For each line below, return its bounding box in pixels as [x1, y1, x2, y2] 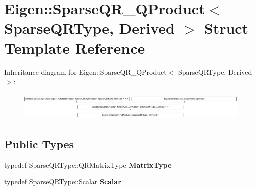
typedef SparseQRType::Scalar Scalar [4, 176, 121, 187]
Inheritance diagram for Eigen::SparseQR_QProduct [4, 66, 167, 77]
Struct [204, 18, 249, 38]
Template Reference [4, 37, 145, 58]
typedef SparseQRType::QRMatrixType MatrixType [4, 159, 172, 170]
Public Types [4, 136, 74, 151]
